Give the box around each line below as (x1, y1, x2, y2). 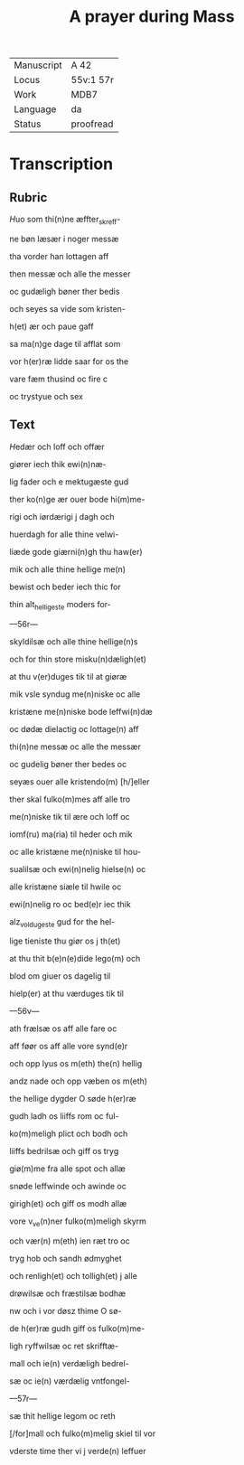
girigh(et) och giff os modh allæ (9, 1198, 127, 1209)
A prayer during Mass (69, 6, 235, 27)
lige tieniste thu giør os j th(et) (9, 935, 121, 946)
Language (14, 103, 57, 116)
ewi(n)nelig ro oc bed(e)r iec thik (9, 898, 131, 909)
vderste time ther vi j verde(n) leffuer (9, 1446, 146, 1457)
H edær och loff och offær (9, 441, 106, 452)
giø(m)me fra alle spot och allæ (9, 1163, 127, 1174)
